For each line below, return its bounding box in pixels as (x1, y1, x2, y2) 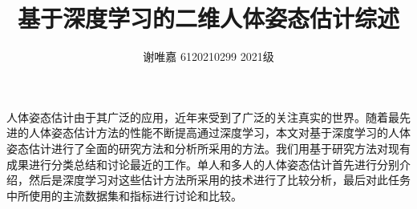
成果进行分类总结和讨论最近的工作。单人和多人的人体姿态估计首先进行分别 (6, 155, 399, 172)
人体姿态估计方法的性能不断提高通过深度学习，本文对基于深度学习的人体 (28, 124, 411, 141)
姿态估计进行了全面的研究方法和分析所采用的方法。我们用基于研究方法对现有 (6, 139, 411, 156)
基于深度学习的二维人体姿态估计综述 (17, 2, 399, 34)
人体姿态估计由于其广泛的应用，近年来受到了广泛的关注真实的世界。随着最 (6, 108, 399, 125)
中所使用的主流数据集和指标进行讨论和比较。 (6, 187, 242, 203)
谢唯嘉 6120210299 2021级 (143, 48, 274, 65)
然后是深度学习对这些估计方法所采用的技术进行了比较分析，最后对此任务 (28, 171, 411, 188)
